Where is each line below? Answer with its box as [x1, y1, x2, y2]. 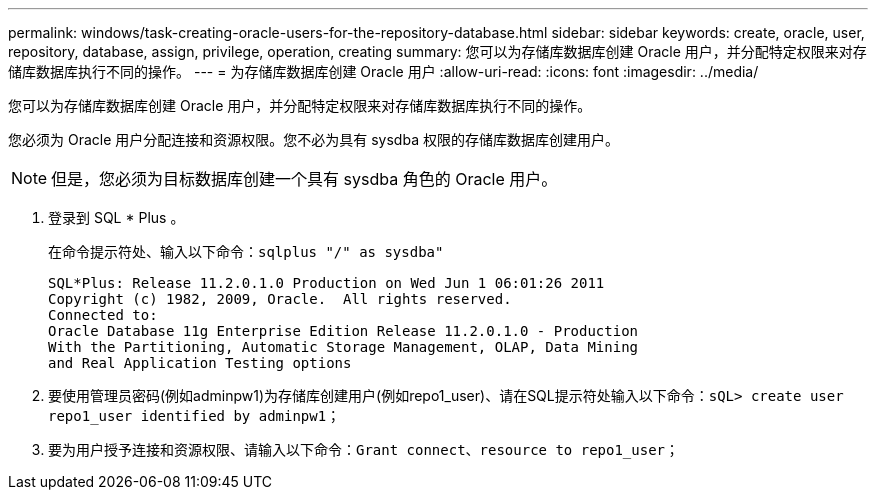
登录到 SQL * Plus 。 [48, 209, 185, 226]
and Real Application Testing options [48, 355, 352, 371]
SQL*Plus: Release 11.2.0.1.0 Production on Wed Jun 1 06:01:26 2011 [48, 275, 605, 291]
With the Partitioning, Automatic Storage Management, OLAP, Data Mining [48, 339, 639, 355]
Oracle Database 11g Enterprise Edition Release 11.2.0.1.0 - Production [48, 323, 639, 339]
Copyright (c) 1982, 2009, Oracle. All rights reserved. [48, 291, 512, 307]
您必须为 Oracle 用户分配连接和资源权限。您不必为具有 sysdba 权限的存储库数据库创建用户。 [8, 131, 619, 148]
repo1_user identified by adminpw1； [48, 408, 341, 424]
